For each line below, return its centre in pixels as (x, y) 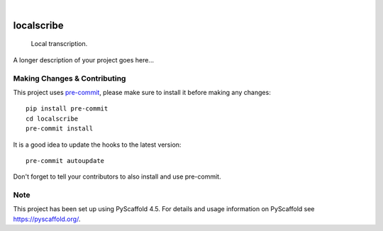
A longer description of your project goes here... (83, 60)
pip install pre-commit (67, 109)
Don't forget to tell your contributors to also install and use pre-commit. (117, 176)
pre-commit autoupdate (65, 160)
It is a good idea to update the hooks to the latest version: (97, 145)
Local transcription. (59, 44)
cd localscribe (52, 118)
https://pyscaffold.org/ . (47, 219)
